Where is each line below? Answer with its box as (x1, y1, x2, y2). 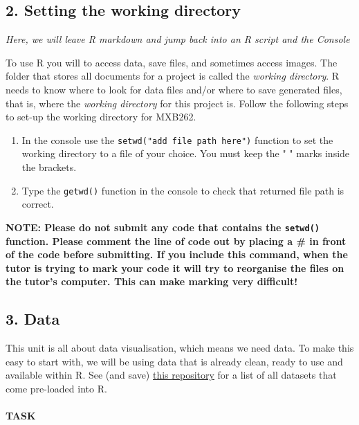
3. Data (6, 308, 60, 329)
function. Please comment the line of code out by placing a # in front (6, 233, 347, 248)
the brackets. (21, 160, 77, 174)
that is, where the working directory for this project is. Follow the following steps (6, 96, 349, 110)
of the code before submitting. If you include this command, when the (6, 247, 348, 262)
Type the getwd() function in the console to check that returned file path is (21, 183, 344, 197)
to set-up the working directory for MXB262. (6, 109, 196, 124)
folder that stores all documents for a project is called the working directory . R (6, 69, 340, 83)
